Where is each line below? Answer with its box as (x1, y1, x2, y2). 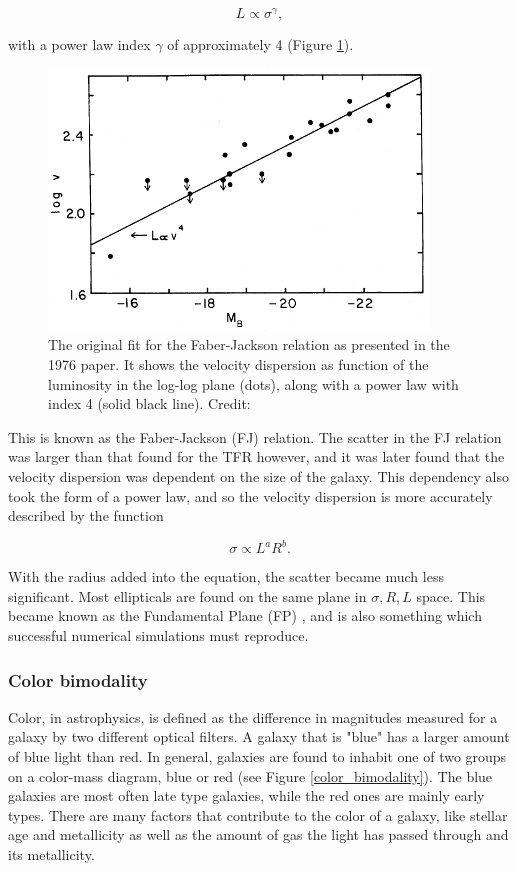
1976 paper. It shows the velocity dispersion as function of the (48, 354, 429, 375)
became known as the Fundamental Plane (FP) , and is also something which (8, 605, 482, 626)
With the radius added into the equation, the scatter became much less (8, 566, 444, 587)
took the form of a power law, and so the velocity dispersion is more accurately (8, 485, 493, 506)
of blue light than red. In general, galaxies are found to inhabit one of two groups (8, 746, 507, 767)
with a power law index (8, 34, 151, 55)
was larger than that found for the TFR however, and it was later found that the (8, 446, 505, 467)
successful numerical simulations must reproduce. (8, 625, 309, 646)
